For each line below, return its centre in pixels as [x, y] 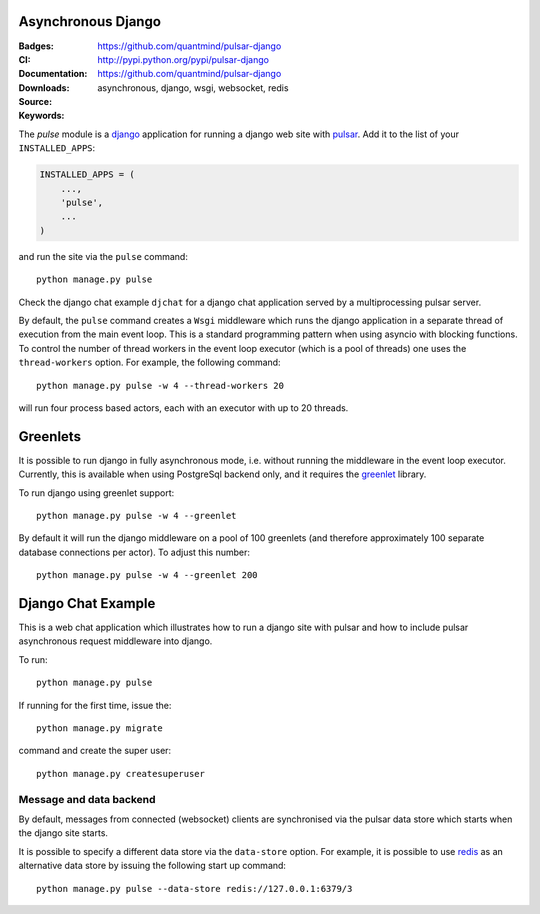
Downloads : [44, 87]
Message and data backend [87, 799]
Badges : [36, 46]
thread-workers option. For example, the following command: [149, 362]
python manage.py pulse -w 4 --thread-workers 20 [160, 385]
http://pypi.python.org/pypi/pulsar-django [183, 59]
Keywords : [41, 116]
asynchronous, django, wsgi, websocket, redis [193, 87]
